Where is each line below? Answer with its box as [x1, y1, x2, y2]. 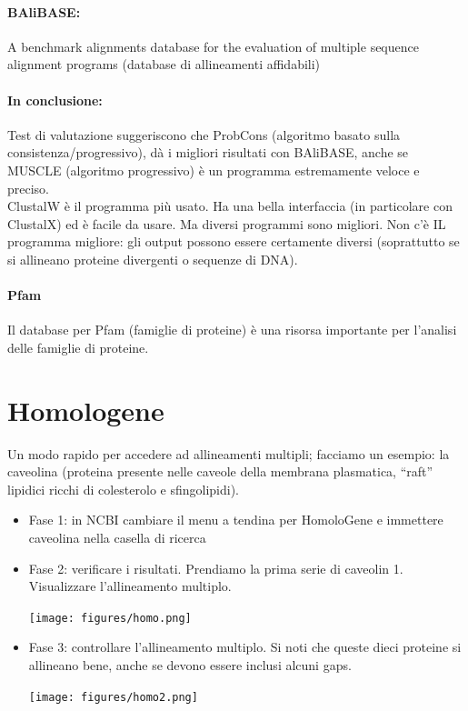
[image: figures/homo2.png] [28, 690, 198, 704]
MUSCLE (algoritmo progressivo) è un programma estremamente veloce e [7, 160, 420, 179]
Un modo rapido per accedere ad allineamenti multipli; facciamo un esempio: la [7, 444, 450, 463]
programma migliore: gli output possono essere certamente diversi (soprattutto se [7, 232, 460, 251]
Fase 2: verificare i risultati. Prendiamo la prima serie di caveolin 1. [28, 558, 403, 577]
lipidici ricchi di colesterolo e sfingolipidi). [7, 479, 239, 498]
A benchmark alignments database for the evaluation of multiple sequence [7, 36, 419, 55]
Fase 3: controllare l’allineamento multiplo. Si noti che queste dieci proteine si [28, 637, 462, 656]
